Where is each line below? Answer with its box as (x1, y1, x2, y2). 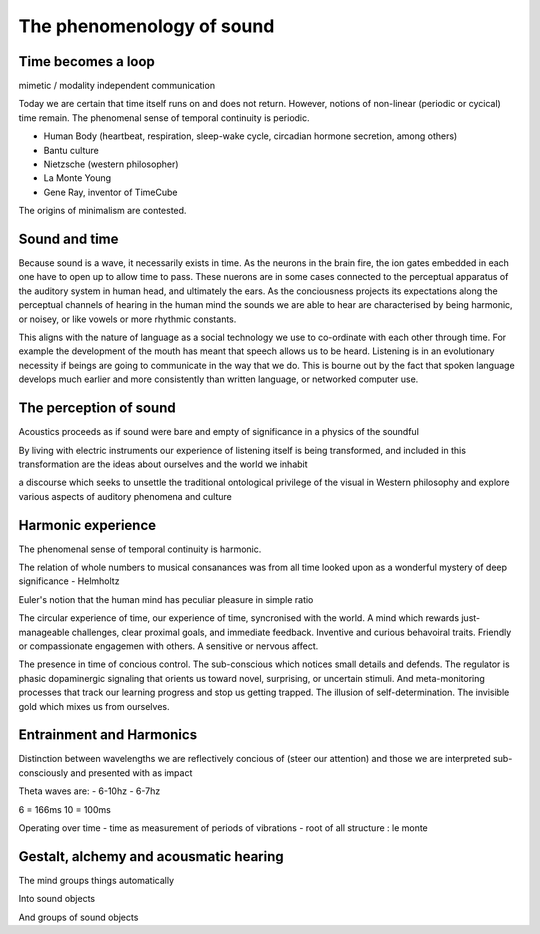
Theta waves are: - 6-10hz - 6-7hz (18, 785, 161, 797)
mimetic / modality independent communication (18, 80, 215, 92)
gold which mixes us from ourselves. (18, 700, 170, 712)
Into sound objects (18, 893, 96, 905)
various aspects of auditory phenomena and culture (18, 490, 232, 502)
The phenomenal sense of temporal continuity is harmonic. (18, 543, 262, 555)
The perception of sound (18, 400, 177, 417)
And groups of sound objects (18, 911, 139, 923)
